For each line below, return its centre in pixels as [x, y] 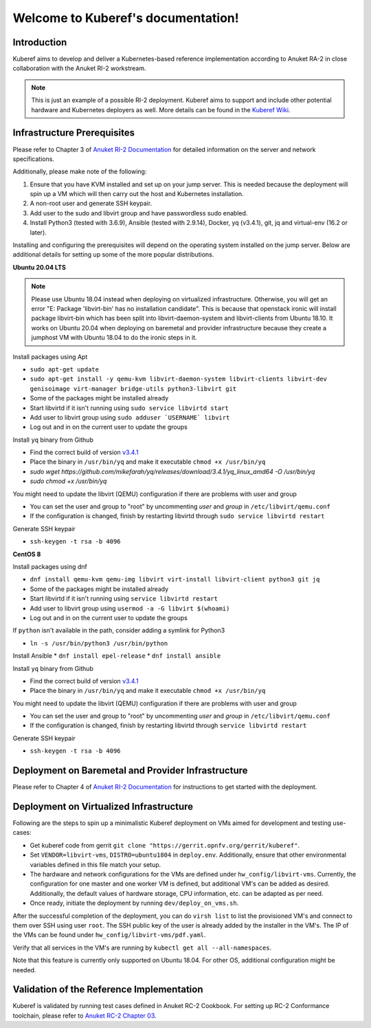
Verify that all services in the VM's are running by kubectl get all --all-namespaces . [142, 947]
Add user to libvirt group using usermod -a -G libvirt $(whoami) [130, 608]
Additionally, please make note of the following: [80, 171]
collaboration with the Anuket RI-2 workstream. [80, 68]
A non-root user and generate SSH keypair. [91, 204]
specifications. [34, 159]
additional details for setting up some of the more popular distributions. [113, 255]
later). [38, 232]
